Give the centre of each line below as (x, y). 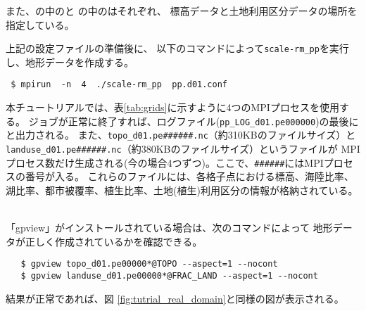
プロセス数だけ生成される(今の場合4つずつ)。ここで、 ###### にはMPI (165, 162)
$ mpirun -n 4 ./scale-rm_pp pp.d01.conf (119, 85)
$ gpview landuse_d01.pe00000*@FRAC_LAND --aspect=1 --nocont (169, 275)
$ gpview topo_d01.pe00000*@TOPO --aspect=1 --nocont (149, 264)
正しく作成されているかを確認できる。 (114, 241)
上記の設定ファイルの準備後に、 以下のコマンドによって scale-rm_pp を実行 (177, 48)
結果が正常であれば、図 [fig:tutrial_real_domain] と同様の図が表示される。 (175, 298)
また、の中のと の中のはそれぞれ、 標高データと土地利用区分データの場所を (182, 11)
